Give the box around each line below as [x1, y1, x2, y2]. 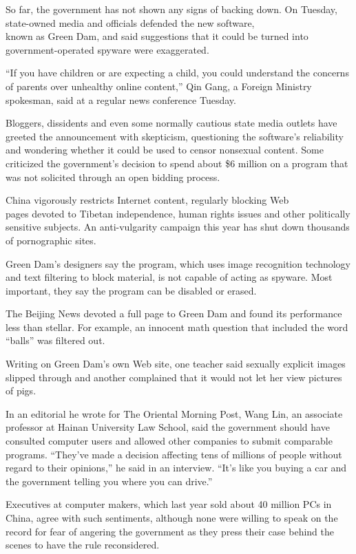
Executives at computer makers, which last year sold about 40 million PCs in [6, 497, 332, 511]
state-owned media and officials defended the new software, [6, 15, 255, 30]
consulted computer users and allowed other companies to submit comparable [6, 434, 333, 448]
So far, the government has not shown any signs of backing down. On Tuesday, [6, 2, 337, 16]
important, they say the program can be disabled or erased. [6, 283, 257, 297]
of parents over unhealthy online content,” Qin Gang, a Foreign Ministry [6, 78, 312, 93]
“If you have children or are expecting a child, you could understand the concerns [6, 65, 349, 80]
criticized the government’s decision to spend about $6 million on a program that [6, 156, 348, 170]
